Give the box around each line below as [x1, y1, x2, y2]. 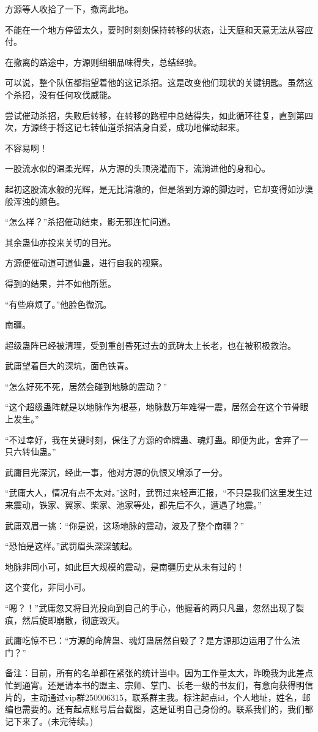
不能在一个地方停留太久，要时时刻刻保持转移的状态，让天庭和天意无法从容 [5, 23, 305, 36]
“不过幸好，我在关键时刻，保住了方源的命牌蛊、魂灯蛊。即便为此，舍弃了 [5, 433, 300, 446]
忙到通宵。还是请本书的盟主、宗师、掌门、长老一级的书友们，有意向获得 [5, 678, 296, 691]
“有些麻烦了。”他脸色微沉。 [5, 297, 112, 310]
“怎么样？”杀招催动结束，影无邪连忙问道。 [5, 215, 176, 228]
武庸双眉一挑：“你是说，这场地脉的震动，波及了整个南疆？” [5, 519, 245, 532]
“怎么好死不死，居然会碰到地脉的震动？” [5, 379, 168, 392]
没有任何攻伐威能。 [39, 88, 116, 101]
